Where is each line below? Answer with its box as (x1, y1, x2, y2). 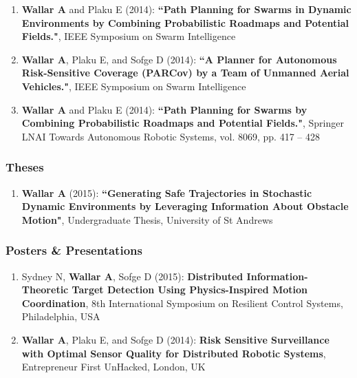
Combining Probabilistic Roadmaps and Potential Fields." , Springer (21, 116, 344, 130)
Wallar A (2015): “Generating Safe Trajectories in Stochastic (21, 185, 312, 200)
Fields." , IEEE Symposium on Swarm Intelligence (21, 29, 236, 43)
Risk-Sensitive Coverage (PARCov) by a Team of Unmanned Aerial (21, 65, 349, 80)
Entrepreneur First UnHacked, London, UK (21, 359, 206, 374)
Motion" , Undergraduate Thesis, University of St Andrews (21, 212, 273, 227)
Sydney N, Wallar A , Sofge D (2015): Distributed (21, 269, 244, 283)
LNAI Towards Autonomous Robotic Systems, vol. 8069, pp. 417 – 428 (21, 129, 320, 143)
